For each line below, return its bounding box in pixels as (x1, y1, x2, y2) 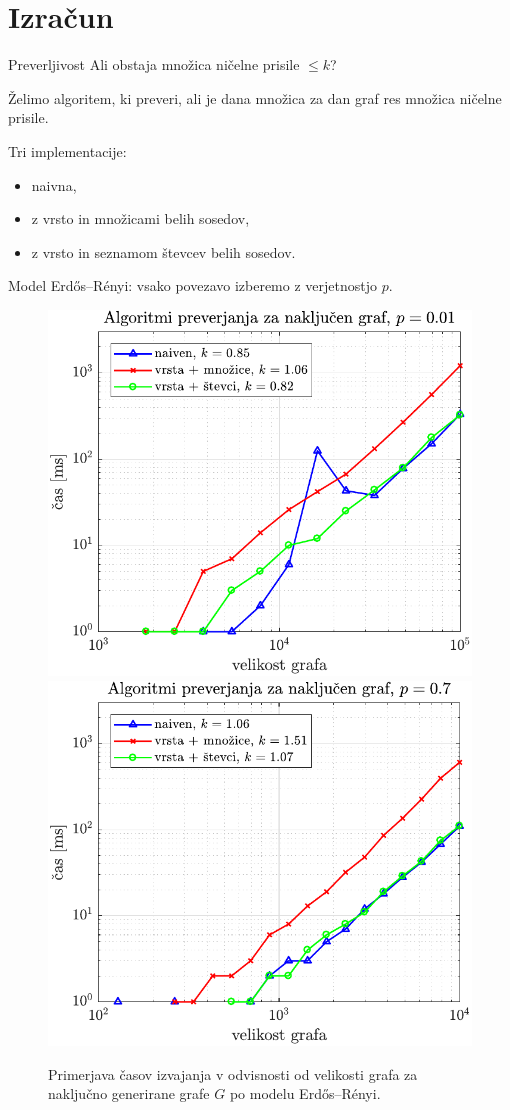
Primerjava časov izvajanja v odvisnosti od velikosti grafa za (48, 1063, 418, 1084)
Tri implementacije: (8, 140, 127, 161)
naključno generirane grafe (48, 1083, 210, 1104)
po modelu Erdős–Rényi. (229, 1083, 381, 1104)
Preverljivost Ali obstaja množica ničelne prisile (8, 54, 300, 75)
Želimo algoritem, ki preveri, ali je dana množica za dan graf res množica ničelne (8, 87, 502, 108)
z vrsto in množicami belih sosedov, (31, 208, 250, 229)
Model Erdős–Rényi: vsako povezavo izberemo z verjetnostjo (8, 275, 377, 296)
